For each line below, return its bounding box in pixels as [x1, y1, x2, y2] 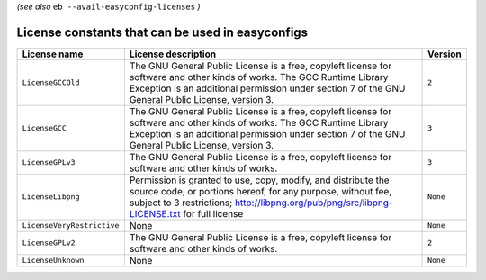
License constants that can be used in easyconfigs [16, 24, 309, 40]
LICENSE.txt [129, 207, 182, 220]
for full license [183, 207, 244, 220]
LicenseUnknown [22, 256, 85, 266]
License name [22, 48, 84, 60]
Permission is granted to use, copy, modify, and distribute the [129, 174, 391, 186]
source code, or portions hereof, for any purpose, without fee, [129, 185, 392, 197]
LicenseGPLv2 [22, 239, 76, 248]
